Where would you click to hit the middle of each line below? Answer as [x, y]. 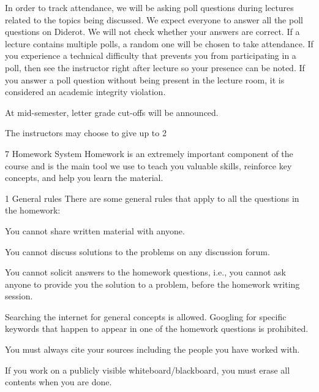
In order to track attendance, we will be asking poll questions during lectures [149, 7]
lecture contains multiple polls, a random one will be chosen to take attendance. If [159, 43]
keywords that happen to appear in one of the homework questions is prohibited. [157, 329]
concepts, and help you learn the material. [84, 178]
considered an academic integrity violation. [85, 92]
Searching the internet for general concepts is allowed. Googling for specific [146, 316]
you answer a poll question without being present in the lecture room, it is [145, 79]
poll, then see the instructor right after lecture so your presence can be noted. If [155, 67]
